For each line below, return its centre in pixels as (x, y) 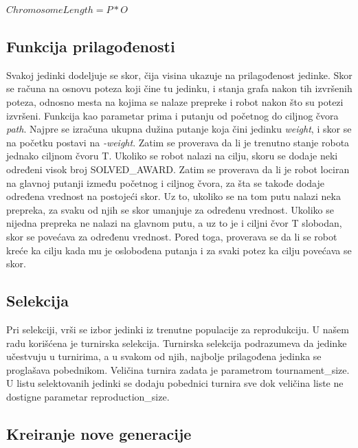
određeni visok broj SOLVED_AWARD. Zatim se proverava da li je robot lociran (178, 169)
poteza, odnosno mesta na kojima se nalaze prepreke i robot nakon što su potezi (175, 101)
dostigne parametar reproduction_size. (88, 396)
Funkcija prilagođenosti (91, 46)
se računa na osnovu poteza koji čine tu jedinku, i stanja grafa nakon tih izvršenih (179, 88)
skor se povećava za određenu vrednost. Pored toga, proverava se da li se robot (172, 236)
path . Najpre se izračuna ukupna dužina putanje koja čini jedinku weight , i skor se (179, 129)
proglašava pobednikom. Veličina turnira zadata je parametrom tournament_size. (178, 369)
